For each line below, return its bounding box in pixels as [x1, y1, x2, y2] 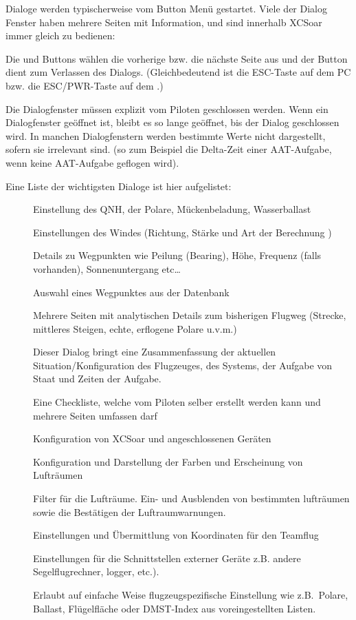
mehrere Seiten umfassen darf [33, 408, 157, 422]
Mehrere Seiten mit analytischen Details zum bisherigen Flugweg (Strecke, [33, 308, 346, 322]
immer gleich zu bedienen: [5, 28, 115, 43]
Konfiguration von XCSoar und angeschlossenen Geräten [33, 431, 271, 446]
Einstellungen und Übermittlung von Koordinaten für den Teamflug [33, 528, 319, 542]
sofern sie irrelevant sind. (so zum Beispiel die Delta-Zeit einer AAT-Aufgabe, [5, 142, 332, 156]
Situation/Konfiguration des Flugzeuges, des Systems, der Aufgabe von [33, 358, 333, 372]
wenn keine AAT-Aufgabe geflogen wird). [5, 155, 179, 169]
